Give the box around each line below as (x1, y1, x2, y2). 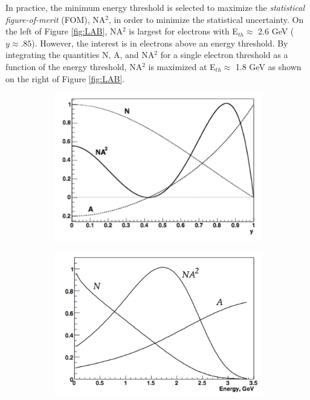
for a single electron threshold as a (160, 48, 288, 61)
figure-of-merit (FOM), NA (5, 13, 106, 25)
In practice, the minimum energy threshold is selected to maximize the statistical (5, 1, 305, 13)
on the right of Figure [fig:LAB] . (5, 72, 125, 85)
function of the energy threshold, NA (5, 60, 143, 73)
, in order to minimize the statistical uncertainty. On (108, 13, 304, 25)
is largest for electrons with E (129, 25, 238, 37)
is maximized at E (148, 60, 216, 73)
